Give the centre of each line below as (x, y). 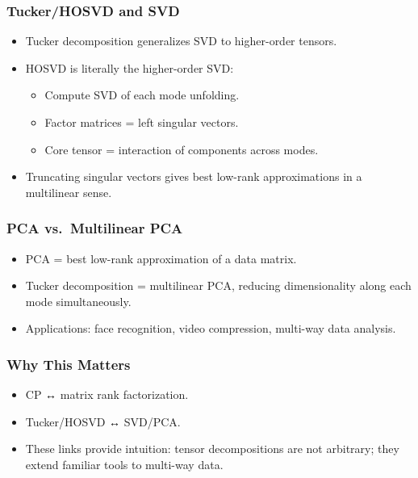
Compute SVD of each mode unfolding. (142, 95)
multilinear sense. (69, 192)
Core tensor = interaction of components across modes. (182, 149)
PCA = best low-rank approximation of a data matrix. (161, 258)
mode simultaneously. (78, 301)
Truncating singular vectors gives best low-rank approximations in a (194, 176)
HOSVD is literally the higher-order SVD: (130, 67)
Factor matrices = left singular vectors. (142, 122)
